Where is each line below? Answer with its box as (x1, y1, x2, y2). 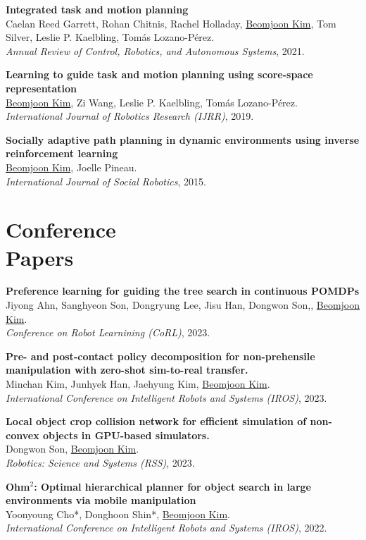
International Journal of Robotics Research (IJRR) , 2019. (6, 109, 254, 123)
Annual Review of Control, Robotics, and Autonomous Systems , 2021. (6, 43, 305, 58)
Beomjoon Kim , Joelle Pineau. (6, 159, 137, 174)
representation (6, 80, 77, 95)
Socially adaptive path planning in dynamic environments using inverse (6, 132, 360, 147)
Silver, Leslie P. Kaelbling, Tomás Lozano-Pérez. (6, 30, 215, 44)
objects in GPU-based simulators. (42, 427, 210, 442)
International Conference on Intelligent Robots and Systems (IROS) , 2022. (6, 520, 327, 535)
